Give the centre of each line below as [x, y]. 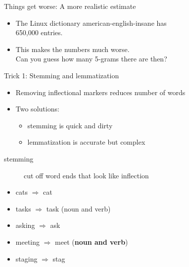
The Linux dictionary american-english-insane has [91, 23]
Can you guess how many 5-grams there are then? [91, 59]
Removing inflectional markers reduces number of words [100, 92]
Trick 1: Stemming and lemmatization [62, 75]
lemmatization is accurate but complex [86, 142]
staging [26, 258]
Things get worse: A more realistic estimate [70, 6]
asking [25, 225]
